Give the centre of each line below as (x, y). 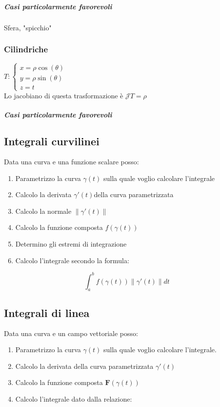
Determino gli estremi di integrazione (71, 243)
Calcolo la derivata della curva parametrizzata (84, 366)
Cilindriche (26, 49)
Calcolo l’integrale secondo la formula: (72, 260)
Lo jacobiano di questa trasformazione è (64, 95)
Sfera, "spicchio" (28, 27)
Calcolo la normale (43, 211)
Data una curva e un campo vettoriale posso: (71, 333)
